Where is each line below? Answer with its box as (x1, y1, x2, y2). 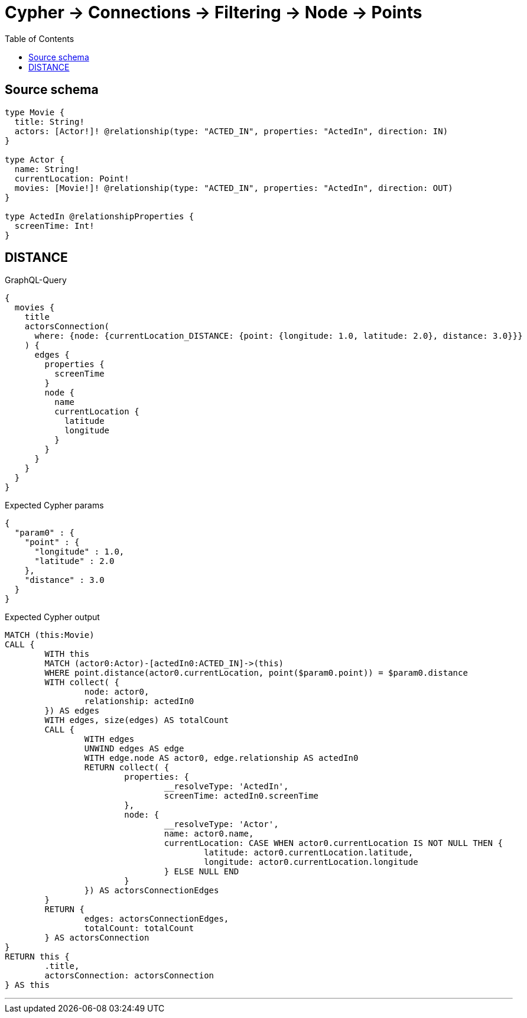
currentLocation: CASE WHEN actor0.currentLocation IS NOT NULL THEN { (164, 838, 503, 848)
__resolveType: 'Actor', (164, 819, 279, 829)
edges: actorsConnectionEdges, (84, 914, 229, 924)
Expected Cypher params (5, 500, 104, 511)
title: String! (14, 116, 84, 127)
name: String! (14, 164, 80, 174)
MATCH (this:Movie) (5, 630, 95, 640)
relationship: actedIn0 (84, 696, 194, 706)
